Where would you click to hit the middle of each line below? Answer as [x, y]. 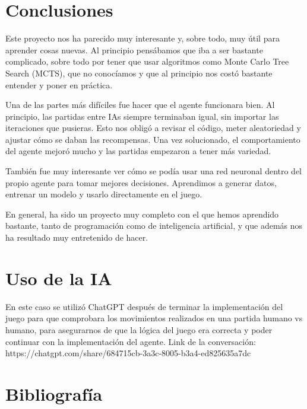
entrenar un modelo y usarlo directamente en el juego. [104, 194]
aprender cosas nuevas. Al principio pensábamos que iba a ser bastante [134, 49]
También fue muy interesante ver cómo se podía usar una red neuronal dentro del [154, 171]
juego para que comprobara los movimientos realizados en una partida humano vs [154, 318]
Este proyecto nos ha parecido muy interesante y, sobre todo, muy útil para [143, 38]
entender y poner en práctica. [59, 84]
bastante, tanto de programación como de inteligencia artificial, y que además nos [154, 226]
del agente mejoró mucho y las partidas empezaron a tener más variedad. [138, 151]
